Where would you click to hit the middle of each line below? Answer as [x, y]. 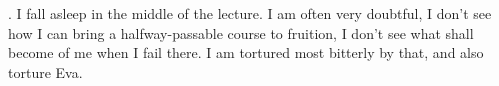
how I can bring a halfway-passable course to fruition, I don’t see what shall [241, 32]
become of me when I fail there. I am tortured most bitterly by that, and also [246, 52]
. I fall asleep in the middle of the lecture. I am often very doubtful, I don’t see [250, 13]
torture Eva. [45, 71]
